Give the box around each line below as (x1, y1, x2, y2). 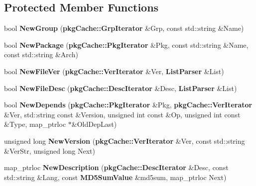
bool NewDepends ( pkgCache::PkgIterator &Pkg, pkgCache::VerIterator (4, 99, 253, 110)
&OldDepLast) (71, 119, 117, 129)
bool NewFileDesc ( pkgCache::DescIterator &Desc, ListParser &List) (4, 83, 237, 93)
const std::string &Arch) (4, 49, 78, 60)
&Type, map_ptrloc (4, 119, 66, 129)
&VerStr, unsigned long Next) (4, 145, 95, 156)
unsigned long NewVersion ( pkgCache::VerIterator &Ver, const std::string (4, 135, 245, 146)
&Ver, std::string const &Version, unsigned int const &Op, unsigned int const (4, 109, 241, 119)
